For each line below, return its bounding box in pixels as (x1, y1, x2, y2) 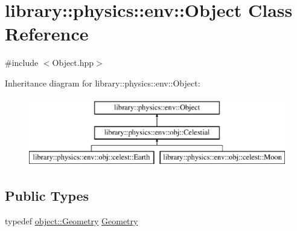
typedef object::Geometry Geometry (5, 214, 138, 227)
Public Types (5, 186, 89, 204)
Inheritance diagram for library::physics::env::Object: (5, 76, 200, 89)
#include (5, 56, 39, 69)
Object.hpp (52, 56, 94, 69)
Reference (5, 21, 89, 46)
